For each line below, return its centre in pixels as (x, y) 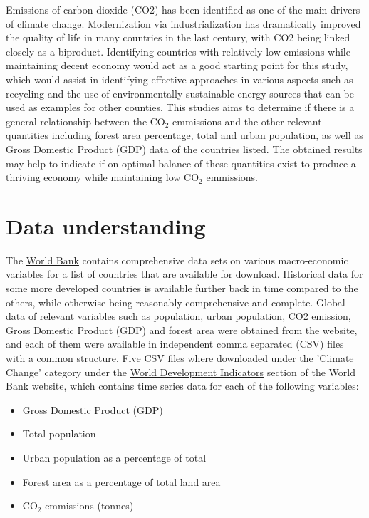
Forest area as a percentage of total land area (121, 481)
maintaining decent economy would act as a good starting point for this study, (177, 65)
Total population (59, 434)
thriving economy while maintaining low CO (103, 177)
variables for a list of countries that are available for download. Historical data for (184, 274)
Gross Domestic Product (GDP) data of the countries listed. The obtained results (184, 149)
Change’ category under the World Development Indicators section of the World (181, 372)
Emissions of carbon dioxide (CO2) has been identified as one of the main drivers (183, 9)
